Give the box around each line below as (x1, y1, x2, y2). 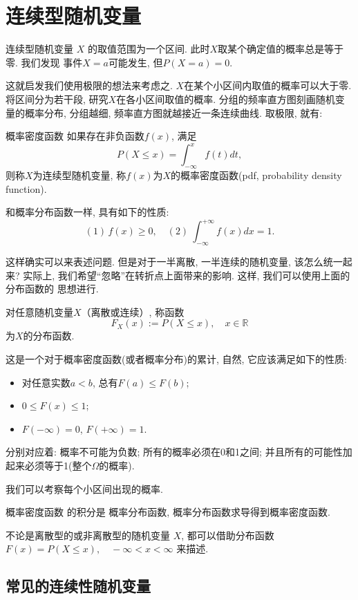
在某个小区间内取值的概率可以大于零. (184, 78, 352, 93)
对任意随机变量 (6, 304, 73, 319)
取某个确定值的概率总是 (218, 41, 325, 56)
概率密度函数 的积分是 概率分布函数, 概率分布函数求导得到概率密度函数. (6, 505, 330, 519)
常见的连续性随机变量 (6, 575, 151, 597)
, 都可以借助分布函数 (181, 527, 274, 542)
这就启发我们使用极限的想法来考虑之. (6, 78, 173, 93)
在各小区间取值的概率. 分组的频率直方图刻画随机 (116, 91, 335, 106)
